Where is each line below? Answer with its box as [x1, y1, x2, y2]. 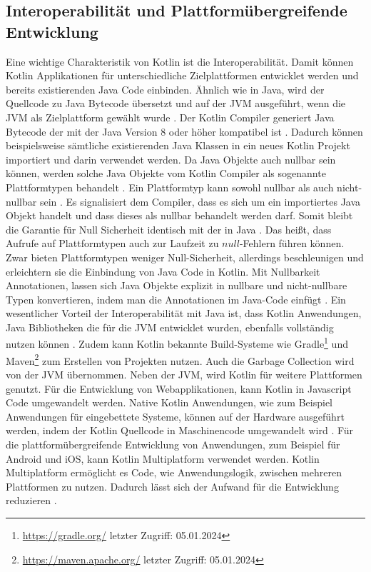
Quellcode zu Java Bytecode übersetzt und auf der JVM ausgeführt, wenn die [6, 96, 346, 111]
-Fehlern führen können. [239, 236, 345, 251]
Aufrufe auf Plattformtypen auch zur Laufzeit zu [6, 236, 219, 251]
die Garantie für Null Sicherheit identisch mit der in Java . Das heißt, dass [6, 221, 332, 236]
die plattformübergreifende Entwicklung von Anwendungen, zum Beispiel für [6, 436, 340, 451]
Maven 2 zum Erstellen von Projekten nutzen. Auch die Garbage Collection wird [6, 351, 355, 368]
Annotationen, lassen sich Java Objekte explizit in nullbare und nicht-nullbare [6, 278, 347, 293]
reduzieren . [6, 493, 57, 508]
